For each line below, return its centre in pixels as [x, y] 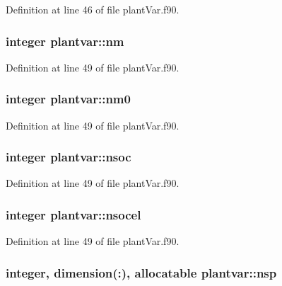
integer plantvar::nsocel [74, 214]
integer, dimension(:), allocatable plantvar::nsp [141, 272]
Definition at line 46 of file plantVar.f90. [93, 9]
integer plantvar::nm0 [68, 99]
